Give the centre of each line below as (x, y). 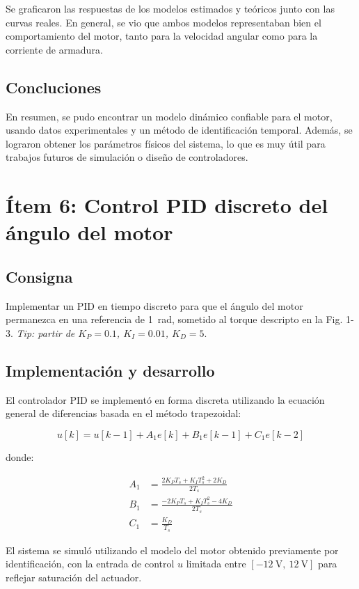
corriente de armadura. (54, 49)
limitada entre (216, 564)
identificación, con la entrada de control (90, 564)
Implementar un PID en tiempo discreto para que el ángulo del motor (154, 305)
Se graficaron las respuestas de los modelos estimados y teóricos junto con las (170, 8)
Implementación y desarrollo (110, 370)
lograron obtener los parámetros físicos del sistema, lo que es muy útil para (166, 143)
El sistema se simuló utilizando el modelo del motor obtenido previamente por (172, 550)
